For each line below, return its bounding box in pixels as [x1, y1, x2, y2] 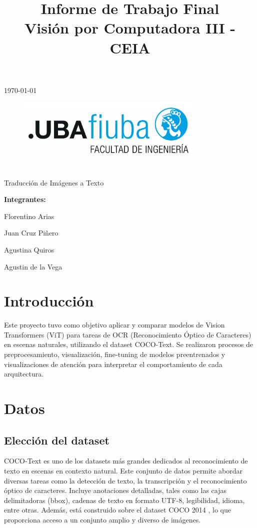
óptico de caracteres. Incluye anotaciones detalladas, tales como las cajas [4, 485, 226, 495]
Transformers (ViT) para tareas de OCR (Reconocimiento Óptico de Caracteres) [4, 329, 251, 339]
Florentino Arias [4, 210, 54, 221]
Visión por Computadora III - [24, 17, 236, 38]
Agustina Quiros [4, 244, 54, 254]
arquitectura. [4, 368, 44, 379]
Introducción [4, 290, 94, 311]
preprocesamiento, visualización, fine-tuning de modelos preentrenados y [4, 349, 225, 359]
